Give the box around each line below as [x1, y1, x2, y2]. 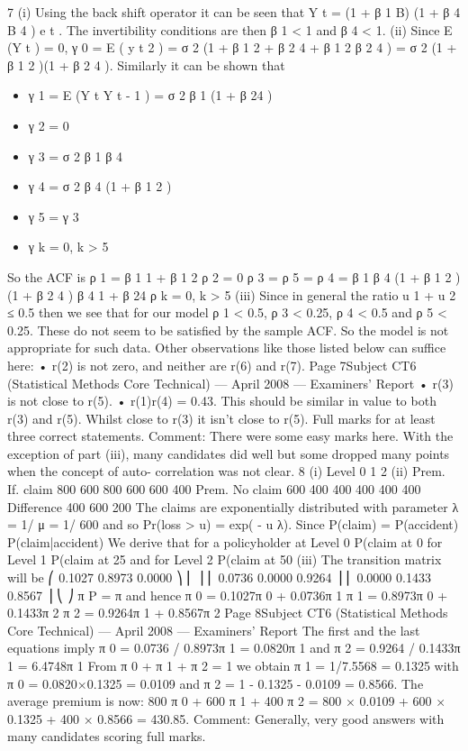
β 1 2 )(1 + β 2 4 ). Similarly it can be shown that [7, 55, 285, 74]
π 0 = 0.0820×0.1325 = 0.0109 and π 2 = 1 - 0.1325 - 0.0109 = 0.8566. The [7, 673, 424, 692]
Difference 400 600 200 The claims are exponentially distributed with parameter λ [7, 497, 459, 516]
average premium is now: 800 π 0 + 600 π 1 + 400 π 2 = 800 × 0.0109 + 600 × [7, 691, 446, 710]
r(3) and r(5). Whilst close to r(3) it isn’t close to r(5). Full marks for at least [7, 408, 436, 427]
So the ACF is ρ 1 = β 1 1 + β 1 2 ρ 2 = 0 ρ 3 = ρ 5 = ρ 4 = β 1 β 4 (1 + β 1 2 [7, 267, 452, 286]
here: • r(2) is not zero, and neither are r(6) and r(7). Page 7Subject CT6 [7, 355, 417, 374]
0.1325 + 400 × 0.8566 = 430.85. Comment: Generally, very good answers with [7, 709, 445, 728]
